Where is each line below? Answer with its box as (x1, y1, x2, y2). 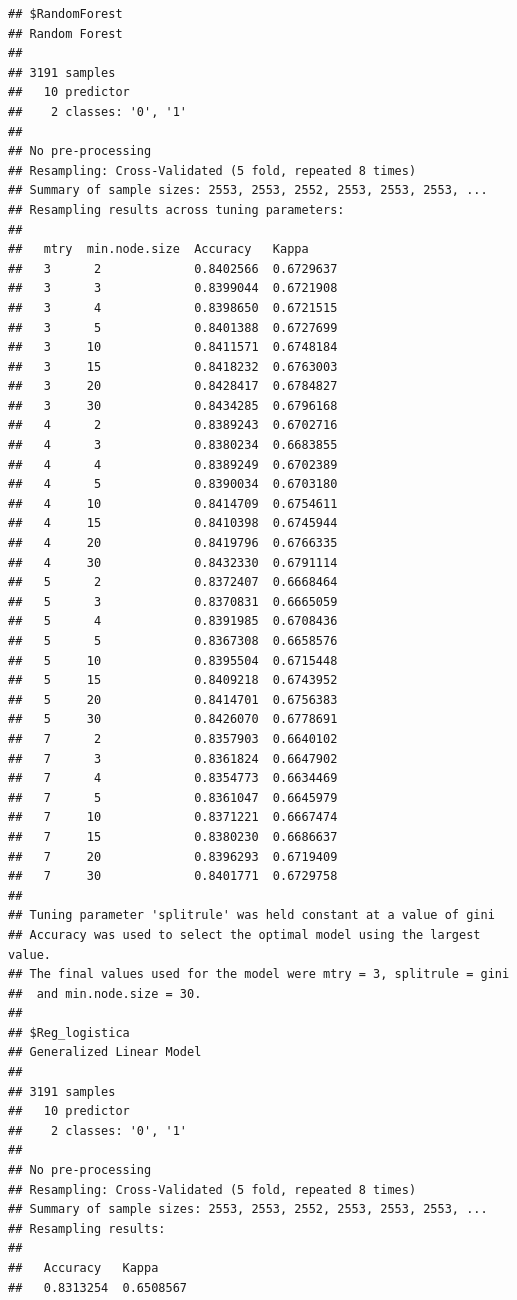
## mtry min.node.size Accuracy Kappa (8, 242, 309, 257)
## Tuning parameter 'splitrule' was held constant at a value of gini (8, 908, 495, 923)
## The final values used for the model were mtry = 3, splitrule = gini (8, 967, 510, 982)
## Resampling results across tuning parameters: (8, 202, 345, 217)
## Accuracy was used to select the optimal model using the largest (8, 927, 481, 942)
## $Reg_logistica (8, 1025, 130, 1040)
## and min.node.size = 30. (8, 986, 202, 1001)
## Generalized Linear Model (8, 1045, 202, 1060)
